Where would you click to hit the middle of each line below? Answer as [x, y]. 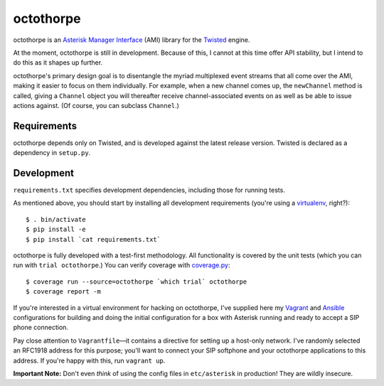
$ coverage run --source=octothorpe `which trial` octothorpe [137, 282]
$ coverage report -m [63, 292]
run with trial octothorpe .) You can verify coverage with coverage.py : [122, 265]
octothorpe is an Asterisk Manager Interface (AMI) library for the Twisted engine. [132, 40]
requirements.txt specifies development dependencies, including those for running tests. [149, 190]
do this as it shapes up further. [58, 63]
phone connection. [41, 328]
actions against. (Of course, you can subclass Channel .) [96, 105]
